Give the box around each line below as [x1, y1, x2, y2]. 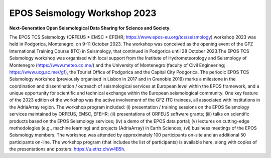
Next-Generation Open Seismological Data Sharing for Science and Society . [9, 25, 171, 31]
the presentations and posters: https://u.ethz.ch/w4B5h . [9, 146, 125, 152]
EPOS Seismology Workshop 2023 [9, 7, 157, 18]
